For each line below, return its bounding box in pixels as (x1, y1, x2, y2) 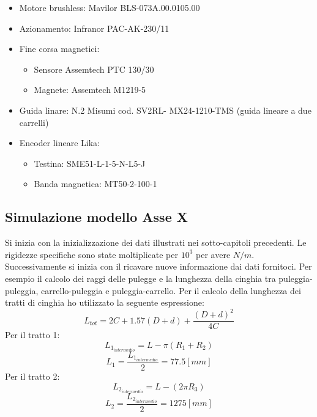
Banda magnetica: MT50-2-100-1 (34, 177, 157, 190)
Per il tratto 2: (5, 370, 60, 383)
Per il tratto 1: (5, 328, 60, 341)
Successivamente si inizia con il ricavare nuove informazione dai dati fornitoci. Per (5, 260, 312, 273)
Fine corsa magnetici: (19, 42, 100, 55)
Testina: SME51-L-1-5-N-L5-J (34, 157, 146, 169)
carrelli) (19, 116, 49, 128)
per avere (196, 248, 231, 260)
